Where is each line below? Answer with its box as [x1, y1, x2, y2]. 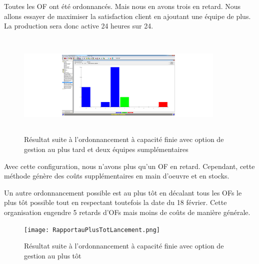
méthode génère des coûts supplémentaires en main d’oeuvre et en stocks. [4, 170, 229, 181]
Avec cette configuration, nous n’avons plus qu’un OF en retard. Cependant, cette [4, 160, 255, 171]
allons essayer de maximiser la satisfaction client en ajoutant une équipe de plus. [4, 10, 251, 21]
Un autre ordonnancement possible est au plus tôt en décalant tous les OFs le [4, 187, 242, 197]
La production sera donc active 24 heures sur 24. [4, 20, 153, 31]
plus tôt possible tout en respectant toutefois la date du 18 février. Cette [4, 197, 227, 207]
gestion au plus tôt [24, 250, 81, 260]
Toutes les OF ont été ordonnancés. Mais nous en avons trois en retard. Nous [4, 1, 241, 11]
